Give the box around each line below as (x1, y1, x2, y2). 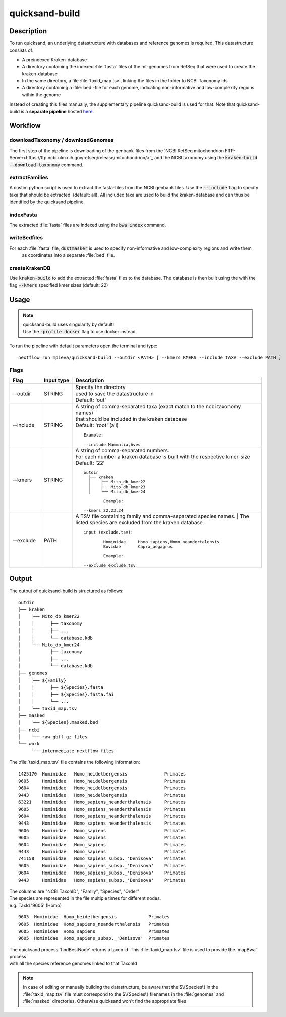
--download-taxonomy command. (9, 162, 83, 168)
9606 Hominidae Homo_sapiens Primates (18, 828, 186, 833)
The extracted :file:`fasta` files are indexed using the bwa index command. (9, 222, 166, 228)
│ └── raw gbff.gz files (18, 734, 88, 740)
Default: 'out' (75, 396, 106, 403)
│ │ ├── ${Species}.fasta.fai (18, 691, 115, 697)
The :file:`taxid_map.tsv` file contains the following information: (9, 759, 141, 765)
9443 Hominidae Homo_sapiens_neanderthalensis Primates (18, 820, 186, 826)
